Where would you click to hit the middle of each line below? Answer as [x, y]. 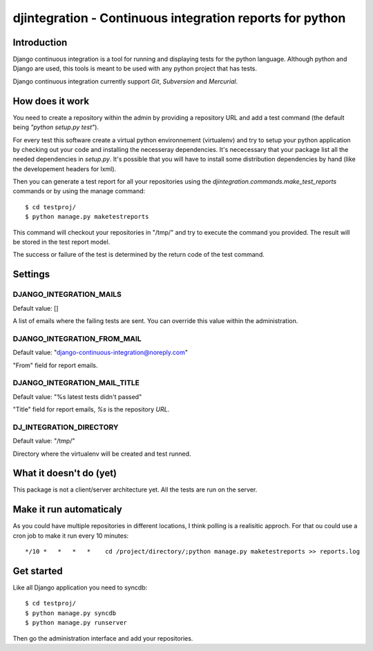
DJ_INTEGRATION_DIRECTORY [66, 427]
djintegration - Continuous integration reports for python [179, 18]
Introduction [40, 42]
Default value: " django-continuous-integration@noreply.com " [100, 353]
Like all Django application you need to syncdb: [80, 587]
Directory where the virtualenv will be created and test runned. [102, 454]
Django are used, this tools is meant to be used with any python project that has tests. [135, 68]
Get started [38, 571]
